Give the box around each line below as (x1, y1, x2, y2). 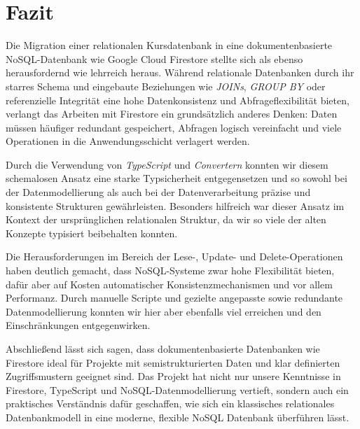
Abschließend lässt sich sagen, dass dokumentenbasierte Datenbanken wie (6, 342, 320, 356)
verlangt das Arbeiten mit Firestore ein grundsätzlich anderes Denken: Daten (6, 106, 338, 121)
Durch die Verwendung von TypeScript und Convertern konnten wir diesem (6, 157, 328, 171)
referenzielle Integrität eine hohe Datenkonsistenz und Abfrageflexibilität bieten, (6, 92, 349, 107)
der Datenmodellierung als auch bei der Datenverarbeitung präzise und (6, 185, 311, 199)
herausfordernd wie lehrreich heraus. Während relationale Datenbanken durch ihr (6, 65, 354, 80)
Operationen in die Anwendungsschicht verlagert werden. (6, 134, 250, 148)
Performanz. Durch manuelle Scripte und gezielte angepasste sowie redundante (6, 290, 343, 305)
